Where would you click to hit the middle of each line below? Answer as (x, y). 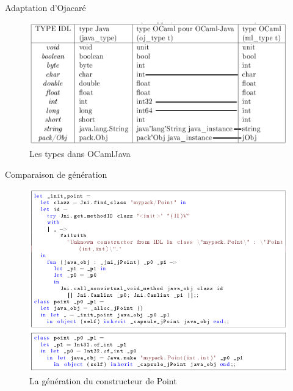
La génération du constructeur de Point (103, 380)
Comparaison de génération (56, 174)
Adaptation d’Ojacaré (45, 7)
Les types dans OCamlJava (80, 153)
